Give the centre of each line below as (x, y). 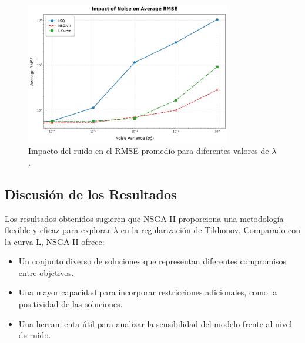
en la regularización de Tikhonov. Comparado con (211, 230)
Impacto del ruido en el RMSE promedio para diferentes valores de (149, 151)
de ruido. (35, 335)
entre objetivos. (46, 272)
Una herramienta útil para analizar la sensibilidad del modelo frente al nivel (155, 323)
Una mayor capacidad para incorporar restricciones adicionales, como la (148, 292)
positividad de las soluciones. (71, 304)
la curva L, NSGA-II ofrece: (55, 241)
